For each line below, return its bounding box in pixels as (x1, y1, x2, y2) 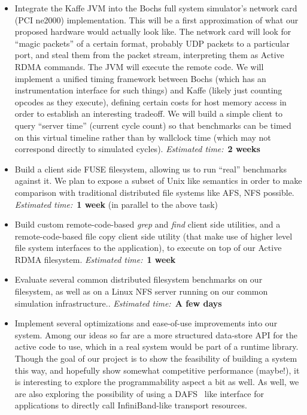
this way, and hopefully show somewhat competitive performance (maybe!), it (14, 363, 300, 376)
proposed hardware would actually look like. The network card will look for (14, 25, 291, 38)
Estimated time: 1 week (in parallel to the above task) (14, 198, 218, 210)
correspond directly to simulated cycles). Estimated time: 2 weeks (14, 143, 260, 155)
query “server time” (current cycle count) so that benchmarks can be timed (14, 119, 291, 131)
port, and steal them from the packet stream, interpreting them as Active (14, 49, 284, 61)
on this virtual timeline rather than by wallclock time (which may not (14, 131, 271, 143)
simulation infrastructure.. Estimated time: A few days (14, 296, 222, 309)
